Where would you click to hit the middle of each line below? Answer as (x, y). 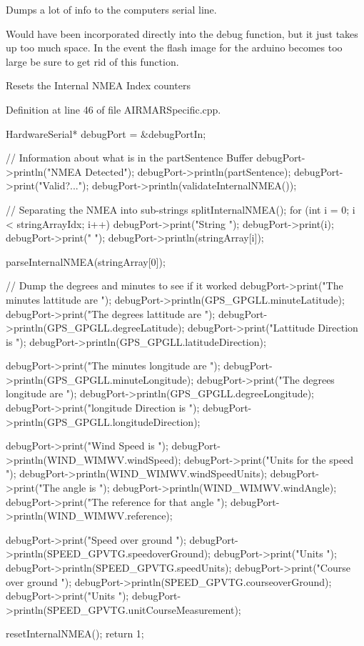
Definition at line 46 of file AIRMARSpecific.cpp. (113, 109)
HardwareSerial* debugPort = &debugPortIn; (106, 133)
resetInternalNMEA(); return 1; (75, 633)
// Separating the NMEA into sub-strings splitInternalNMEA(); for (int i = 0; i (181, 209)
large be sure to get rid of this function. (92, 61)
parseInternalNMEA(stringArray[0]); (86, 261)
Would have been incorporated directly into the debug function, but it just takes (182, 33)
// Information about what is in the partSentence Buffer (130, 158)
